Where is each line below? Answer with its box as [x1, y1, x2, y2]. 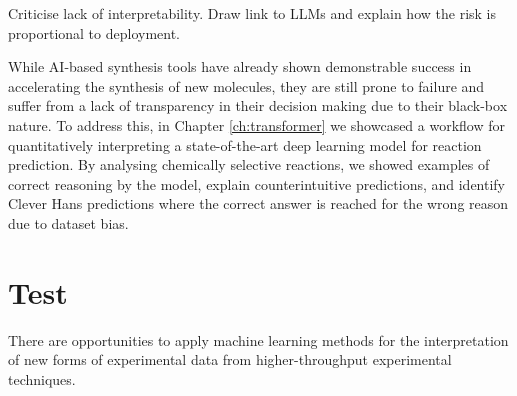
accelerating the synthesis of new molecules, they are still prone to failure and [8, 75, 485, 96]
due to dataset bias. [8, 212, 129, 233]
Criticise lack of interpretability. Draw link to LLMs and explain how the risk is [8, 3, 496, 23]
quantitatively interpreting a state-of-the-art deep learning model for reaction [8, 134, 482, 155]
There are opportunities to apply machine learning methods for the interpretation [8, 329, 509, 350]
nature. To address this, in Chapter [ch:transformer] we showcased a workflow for [8, 114, 505, 135]
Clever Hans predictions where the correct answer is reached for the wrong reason [8, 193, 509, 214]
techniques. [8, 368, 76, 389]
